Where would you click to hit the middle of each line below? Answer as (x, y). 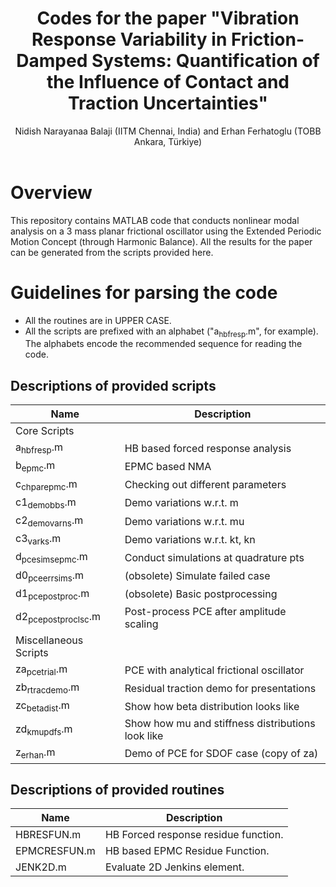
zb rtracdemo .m (47, 688)
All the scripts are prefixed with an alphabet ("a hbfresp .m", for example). (171, 332)
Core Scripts (45, 431)
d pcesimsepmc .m (51, 558)
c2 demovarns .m (49, 521)
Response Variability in (129, 39)
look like (144, 736)
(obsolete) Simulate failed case (197, 576)
